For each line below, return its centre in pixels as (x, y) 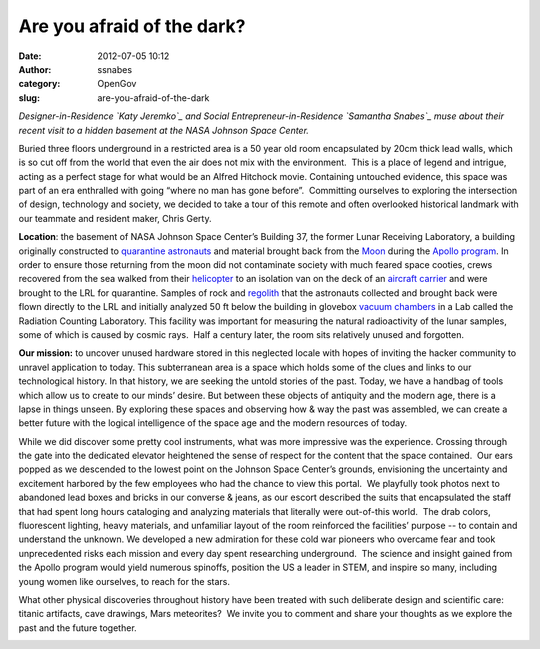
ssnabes (115, 69)
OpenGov (117, 84)
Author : (35, 69)
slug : (29, 97)
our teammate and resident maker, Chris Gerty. (115, 218)
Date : (30, 56)
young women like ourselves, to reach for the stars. (124, 581)
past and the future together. (77, 627)
